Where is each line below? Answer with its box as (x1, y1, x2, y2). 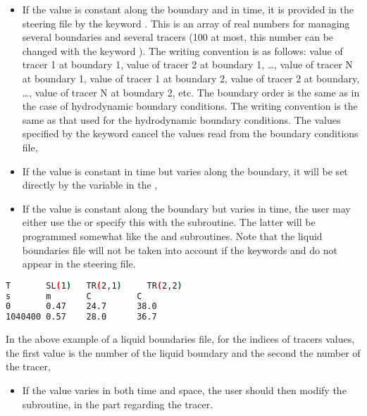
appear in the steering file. (22, 256, 136, 271)
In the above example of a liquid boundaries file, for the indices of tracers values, (6, 332, 355, 346)
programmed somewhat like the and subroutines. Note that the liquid (22, 228, 323, 243)
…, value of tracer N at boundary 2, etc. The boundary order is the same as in (22, 84, 360, 99)
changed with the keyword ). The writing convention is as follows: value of (22, 43, 343, 58)
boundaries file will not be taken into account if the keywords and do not (22, 242, 337, 257)
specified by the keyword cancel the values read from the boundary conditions (22, 126, 359, 141)
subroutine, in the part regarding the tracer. (22, 396, 213, 411)
